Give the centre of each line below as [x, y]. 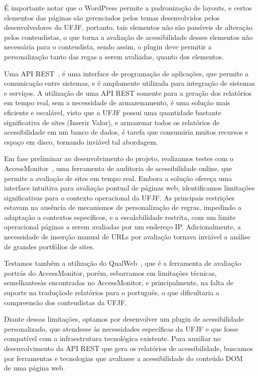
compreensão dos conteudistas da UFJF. [65, 302]
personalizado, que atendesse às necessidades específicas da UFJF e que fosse [121, 328]
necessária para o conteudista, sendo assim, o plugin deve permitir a [108, 47]
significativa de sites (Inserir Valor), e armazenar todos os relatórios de [112, 122]
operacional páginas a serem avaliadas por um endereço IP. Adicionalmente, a [123, 227]
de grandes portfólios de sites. [49, 246]
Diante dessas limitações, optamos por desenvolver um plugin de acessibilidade [124, 319]
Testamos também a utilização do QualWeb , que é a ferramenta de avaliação [123, 263]
